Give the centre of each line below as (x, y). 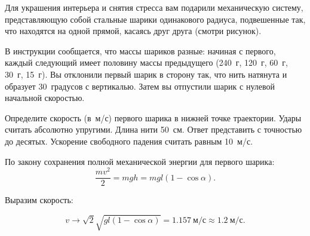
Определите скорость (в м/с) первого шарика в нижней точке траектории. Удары (153, 117)
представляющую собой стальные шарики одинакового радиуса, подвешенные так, (155, 19)
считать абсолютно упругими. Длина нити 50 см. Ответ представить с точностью (154, 129)
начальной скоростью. (45, 98)
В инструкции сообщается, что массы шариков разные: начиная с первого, (140, 50)
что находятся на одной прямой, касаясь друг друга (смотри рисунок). (133, 31)
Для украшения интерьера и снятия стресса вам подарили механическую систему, (154, 7)
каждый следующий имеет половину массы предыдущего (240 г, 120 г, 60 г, (146, 62)
